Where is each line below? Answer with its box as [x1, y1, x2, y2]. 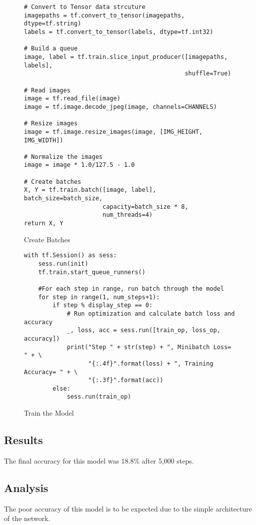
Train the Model [24, 408, 74, 418]
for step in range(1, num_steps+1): [38, 293, 160, 301]
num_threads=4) [102, 211, 153, 219]
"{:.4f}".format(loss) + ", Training [88, 360, 214, 367]
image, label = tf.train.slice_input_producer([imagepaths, [24, 53, 228, 60]
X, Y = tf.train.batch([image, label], [24, 186, 156, 194]
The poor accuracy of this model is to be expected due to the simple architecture [4, 503, 252, 514]
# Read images [24, 86, 71, 94]
